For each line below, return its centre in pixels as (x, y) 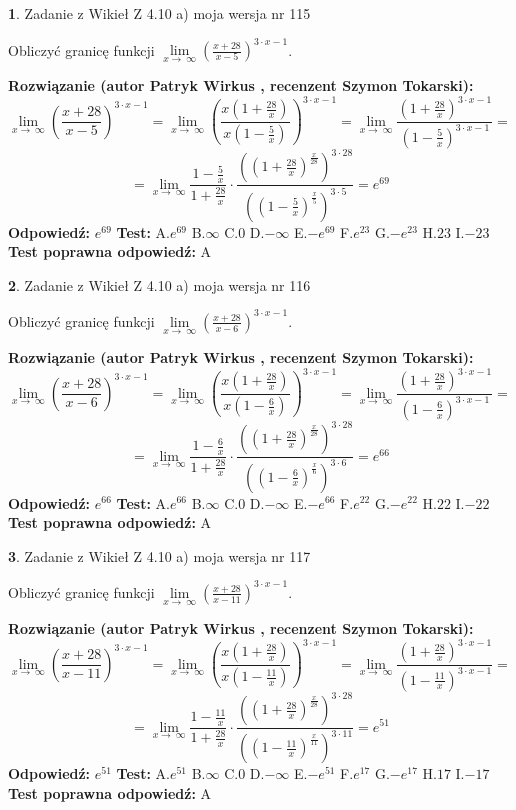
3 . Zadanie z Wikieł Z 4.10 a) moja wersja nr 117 (159, 555)
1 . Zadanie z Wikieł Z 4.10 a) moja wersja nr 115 (159, 13)
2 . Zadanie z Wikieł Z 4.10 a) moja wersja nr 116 (159, 284)
